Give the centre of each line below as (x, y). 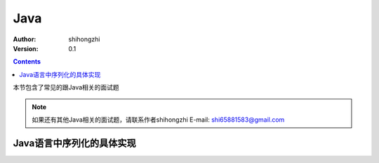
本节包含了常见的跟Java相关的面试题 (66, 87)
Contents (27, 62)
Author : (25, 39)
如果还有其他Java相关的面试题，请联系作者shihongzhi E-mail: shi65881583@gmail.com (158, 120)
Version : (26, 48)
